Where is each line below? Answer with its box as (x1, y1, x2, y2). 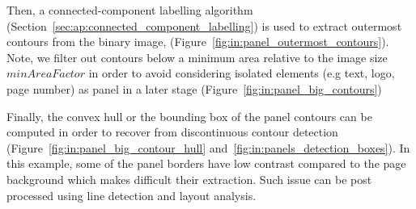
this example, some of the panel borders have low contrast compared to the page (6, 155, 406, 172)
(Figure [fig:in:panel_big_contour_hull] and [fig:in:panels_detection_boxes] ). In (6, 139, 410, 156)
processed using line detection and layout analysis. (6, 186, 257, 203)
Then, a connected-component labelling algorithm (6, 2, 253, 18)
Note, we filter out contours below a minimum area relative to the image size (6, 48, 388, 65)
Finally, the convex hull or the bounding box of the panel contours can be (6, 107, 372, 124)
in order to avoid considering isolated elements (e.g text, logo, (88, 65, 395, 82)
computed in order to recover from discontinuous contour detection (6, 123, 338, 140)
